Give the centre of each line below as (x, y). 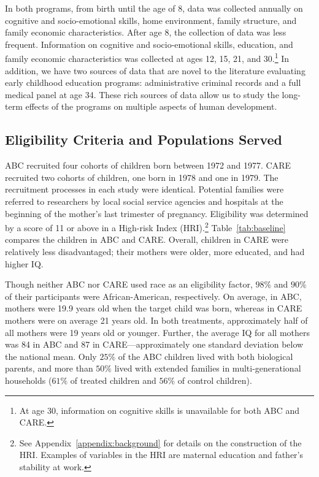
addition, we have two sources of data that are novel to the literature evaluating (155, 70)
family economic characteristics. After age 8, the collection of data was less (146, 32)
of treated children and (113, 380)
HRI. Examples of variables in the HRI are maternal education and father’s (161, 455)
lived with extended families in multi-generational (208, 368)
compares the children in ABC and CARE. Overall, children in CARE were (147, 239)
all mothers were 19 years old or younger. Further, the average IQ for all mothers (158, 332)
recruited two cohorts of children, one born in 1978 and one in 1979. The (142, 177)
